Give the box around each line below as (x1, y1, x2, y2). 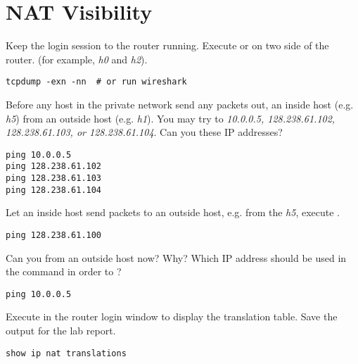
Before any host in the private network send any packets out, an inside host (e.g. (6, 96, 354, 111)
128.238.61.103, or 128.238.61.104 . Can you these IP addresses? (6, 125, 283, 139)
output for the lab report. (6, 323, 116, 338)
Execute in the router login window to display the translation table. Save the (6, 309, 338, 324)
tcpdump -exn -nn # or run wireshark (6, 77, 187, 87)
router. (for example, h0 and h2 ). (6, 51, 148, 66)
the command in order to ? (6, 264, 122, 279)
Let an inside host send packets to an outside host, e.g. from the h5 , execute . (6, 205, 340, 220)
